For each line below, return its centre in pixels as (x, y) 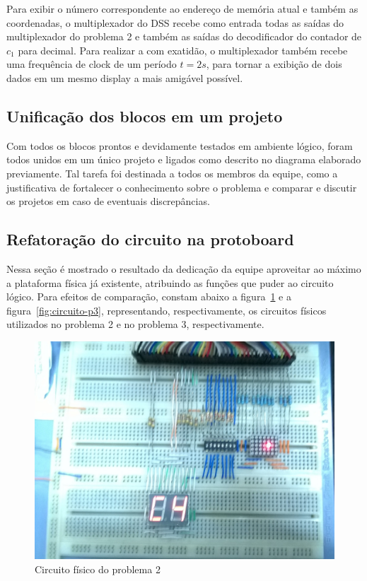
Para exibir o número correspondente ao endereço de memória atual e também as (182, 8)
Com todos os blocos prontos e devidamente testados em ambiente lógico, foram (180, 145)
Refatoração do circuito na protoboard (150, 239)
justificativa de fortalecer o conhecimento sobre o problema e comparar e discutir (182, 187)
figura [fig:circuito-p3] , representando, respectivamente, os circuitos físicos (167, 310)
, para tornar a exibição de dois (274, 64)
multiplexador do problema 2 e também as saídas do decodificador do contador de (184, 36)
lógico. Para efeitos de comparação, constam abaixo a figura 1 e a (149, 297)
